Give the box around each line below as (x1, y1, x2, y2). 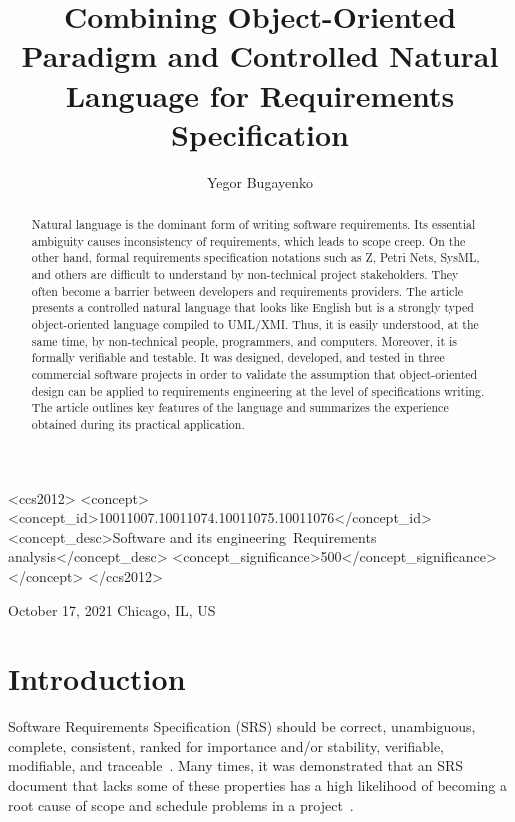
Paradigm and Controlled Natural (21, 35, 499, 76)
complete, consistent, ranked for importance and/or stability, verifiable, (8, 735, 445, 756)
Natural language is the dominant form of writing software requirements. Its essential (31, 216, 476, 233)
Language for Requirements (65, 74, 455, 115)
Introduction (8, 658, 186, 699)
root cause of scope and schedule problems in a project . (8, 794, 354, 815)
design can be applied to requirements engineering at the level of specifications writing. (31, 382, 485, 399)
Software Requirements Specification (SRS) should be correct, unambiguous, (8, 716, 476, 737)
